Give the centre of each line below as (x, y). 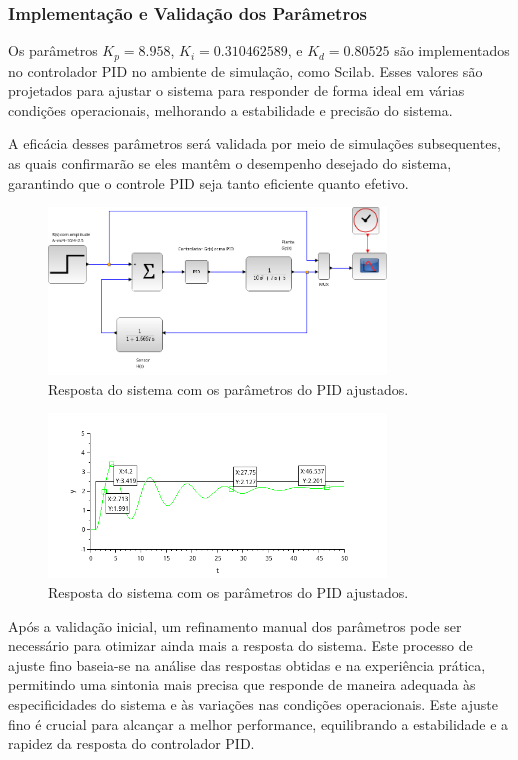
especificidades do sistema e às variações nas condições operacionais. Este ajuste (253, 703)
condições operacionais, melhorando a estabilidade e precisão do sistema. (230, 109)
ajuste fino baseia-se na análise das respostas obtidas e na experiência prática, (247, 664)
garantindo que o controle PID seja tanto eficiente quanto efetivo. (208, 182)
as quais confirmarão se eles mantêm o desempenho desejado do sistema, (230, 163)
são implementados (452, 50)
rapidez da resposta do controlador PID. (131, 743)
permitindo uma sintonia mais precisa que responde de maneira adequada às (242, 684)
